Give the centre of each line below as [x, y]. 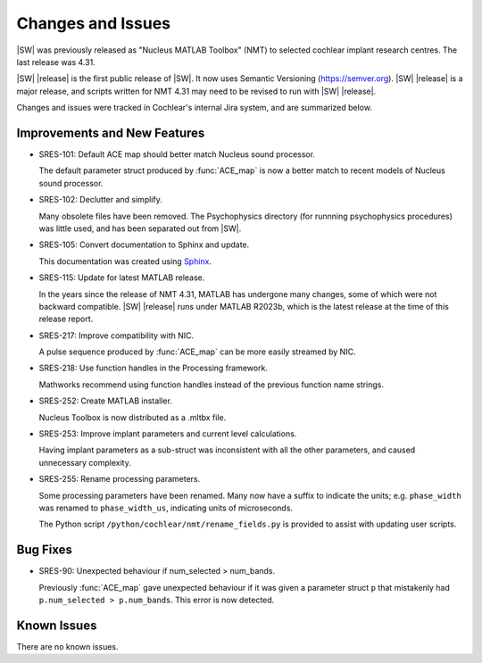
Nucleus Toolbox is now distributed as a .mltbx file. [133, 417]
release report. [66, 319]
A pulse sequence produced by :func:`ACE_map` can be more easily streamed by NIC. [197, 352]
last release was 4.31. [56, 62]
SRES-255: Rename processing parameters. [120, 479]
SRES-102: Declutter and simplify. [100, 200]
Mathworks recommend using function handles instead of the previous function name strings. [211, 385]
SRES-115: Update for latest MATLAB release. [122, 278]
